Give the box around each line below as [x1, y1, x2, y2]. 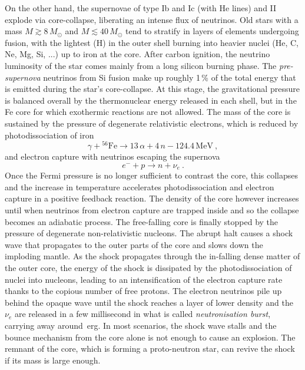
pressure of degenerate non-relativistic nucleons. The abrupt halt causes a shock [5, 227, 293, 239]
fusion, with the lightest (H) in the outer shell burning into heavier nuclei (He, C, [5, 36, 299, 48]
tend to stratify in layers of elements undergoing [125, 25, 299, 37]
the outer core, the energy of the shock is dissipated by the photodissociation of [5, 262, 292, 273]
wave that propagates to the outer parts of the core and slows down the [5, 238, 263, 250]
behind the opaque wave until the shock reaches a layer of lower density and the [5, 296, 293, 308]
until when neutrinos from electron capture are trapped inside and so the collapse [5, 204, 299, 216]
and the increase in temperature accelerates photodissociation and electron [5, 180, 274, 193]
